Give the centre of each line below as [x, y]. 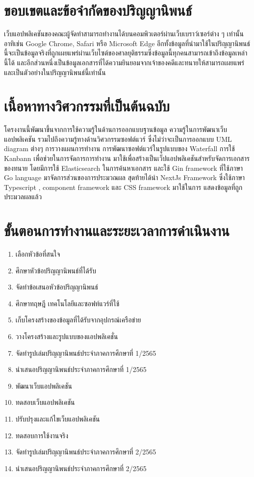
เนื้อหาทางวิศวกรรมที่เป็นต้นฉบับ [87, 106]
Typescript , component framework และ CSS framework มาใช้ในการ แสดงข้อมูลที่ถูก [123, 187]
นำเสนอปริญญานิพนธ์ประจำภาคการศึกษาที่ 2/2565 [81, 468]
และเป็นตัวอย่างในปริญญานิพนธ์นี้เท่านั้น [55, 72]
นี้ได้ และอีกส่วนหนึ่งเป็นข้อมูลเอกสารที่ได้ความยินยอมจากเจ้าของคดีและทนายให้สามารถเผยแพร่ [124, 62]
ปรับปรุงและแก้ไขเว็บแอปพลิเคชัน [58, 419]
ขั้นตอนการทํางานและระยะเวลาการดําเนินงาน [117, 230]
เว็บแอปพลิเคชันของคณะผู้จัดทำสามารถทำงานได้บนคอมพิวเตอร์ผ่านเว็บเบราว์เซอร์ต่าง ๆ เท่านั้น [124, 34]
